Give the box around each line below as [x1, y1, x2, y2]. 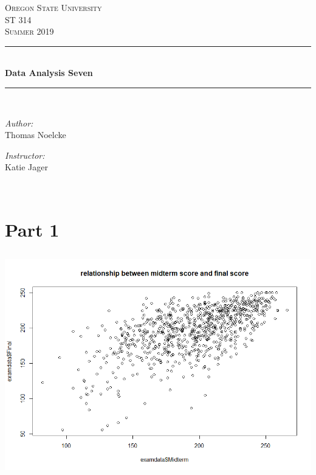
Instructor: [5, 148, 45, 161]
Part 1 [5, 217, 60, 241]
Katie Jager [5, 161, 49, 173]
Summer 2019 [5, 25, 54, 38]
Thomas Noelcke [5, 128, 66, 141]
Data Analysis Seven [5, 66, 93, 79]
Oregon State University [5, 1, 102, 13]
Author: [5, 116, 33, 129]
